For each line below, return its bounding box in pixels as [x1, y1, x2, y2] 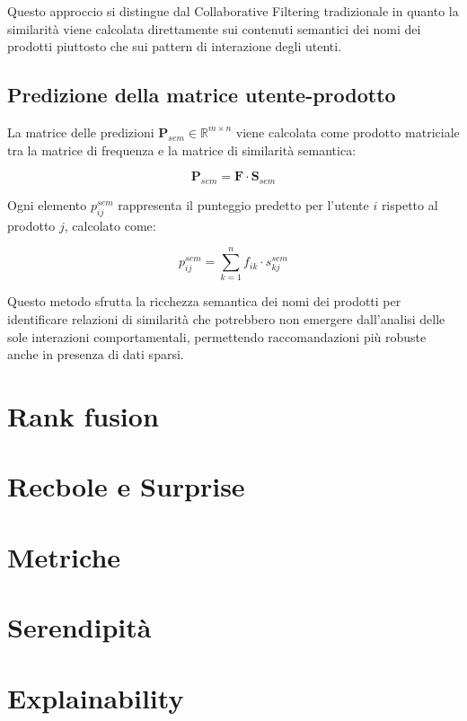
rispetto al [381, 195, 438, 214]
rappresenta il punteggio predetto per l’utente [118, 195, 369, 214]
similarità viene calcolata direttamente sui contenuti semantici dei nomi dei [7, 19, 421, 38]
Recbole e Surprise [7, 468, 245, 505]
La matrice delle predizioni [7, 122, 154, 141]
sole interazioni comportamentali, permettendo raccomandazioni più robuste [7, 327, 427, 346]
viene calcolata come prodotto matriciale [235, 122, 460, 141]
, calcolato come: [64, 215, 156, 234]
